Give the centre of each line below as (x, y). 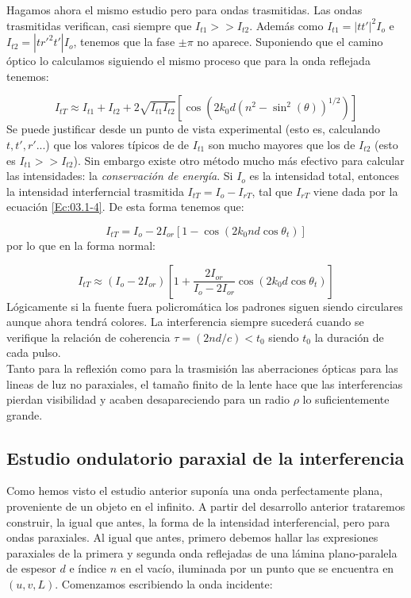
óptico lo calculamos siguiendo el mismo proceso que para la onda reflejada (188, 61)
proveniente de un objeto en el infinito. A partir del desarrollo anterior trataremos (206, 506)
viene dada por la (355, 191)
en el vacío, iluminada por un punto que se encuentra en (257, 568)
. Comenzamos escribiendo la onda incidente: (164, 584)
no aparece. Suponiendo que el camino (290, 42)
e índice (88, 568)
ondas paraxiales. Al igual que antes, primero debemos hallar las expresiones (192, 537)
